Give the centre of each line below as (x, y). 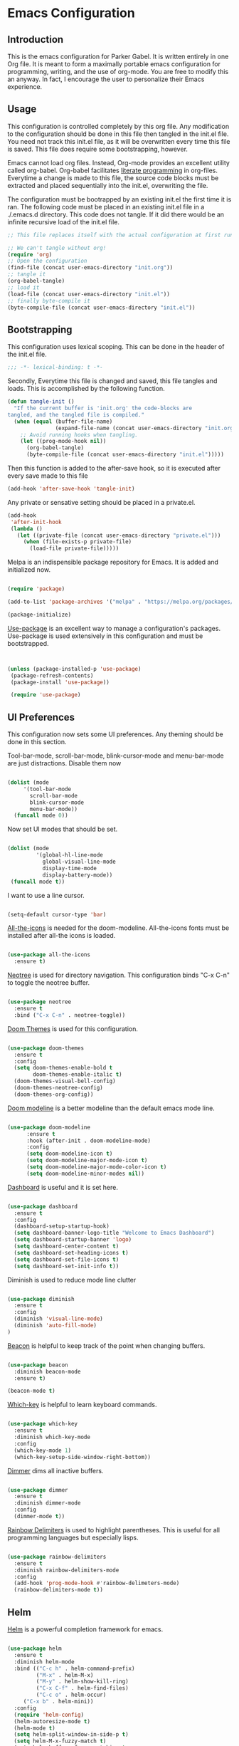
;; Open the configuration (47, 261)
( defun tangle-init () (41, 402)
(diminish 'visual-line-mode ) (58, 1319)
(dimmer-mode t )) (39, 1517)
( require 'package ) (36, 589)
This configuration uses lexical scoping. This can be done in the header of (116, 347)
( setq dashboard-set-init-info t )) (67, 1266)
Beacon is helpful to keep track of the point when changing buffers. (106, 1345)
